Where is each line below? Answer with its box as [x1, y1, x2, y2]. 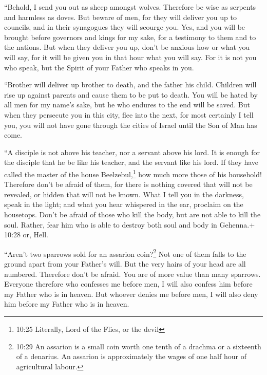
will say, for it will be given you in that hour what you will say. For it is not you [4, 51, 257, 62]
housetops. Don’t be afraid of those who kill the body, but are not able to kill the [4, 209, 261, 219]
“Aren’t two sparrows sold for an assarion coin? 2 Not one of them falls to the [4, 247, 246, 259]
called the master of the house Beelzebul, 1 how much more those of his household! [4, 167, 262, 179]
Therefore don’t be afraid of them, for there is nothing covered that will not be [4, 179, 253, 190]
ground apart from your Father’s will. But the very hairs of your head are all [4, 258, 246, 269]
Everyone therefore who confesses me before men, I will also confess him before [4, 278, 253, 289]
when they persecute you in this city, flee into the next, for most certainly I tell [4, 109, 254, 120]
